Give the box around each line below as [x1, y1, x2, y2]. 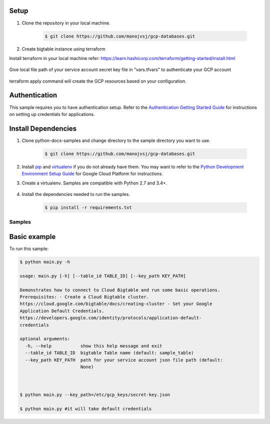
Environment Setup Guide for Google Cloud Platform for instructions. [21, 170, 163, 177]
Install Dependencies [9, 124, 77, 132]
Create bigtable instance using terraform [21, 46, 106, 52]
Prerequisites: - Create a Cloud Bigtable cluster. [19, 294, 149, 299]
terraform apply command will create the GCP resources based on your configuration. [9, 78, 187, 84]
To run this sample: [9, 245, 49, 252]
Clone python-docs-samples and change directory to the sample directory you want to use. [21, 137, 211, 143]
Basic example [9, 232, 56, 241]
